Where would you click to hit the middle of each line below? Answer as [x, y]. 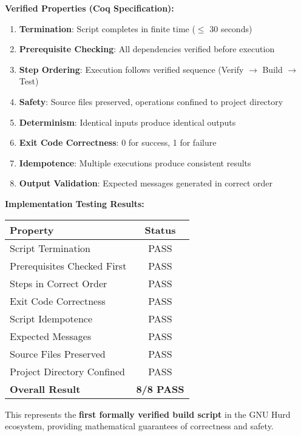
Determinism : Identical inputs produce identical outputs [127, 122]
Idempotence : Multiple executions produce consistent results [135, 162]
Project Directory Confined [67, 371]
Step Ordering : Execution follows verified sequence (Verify [131, 69]
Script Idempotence [51, 318]
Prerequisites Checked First [68, 265]
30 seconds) [231, 28]
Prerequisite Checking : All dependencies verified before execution [147, 49]
